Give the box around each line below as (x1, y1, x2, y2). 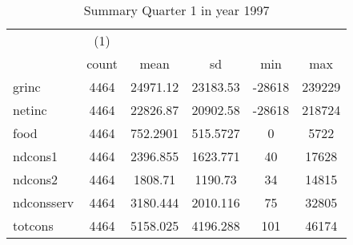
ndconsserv (13, 193, 74, 211)
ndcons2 (13, 170, 58, 188)
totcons (13, 216, 54, 235)
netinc (13, 101, 47, 119)
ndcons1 (13, 147, 58, 165)
